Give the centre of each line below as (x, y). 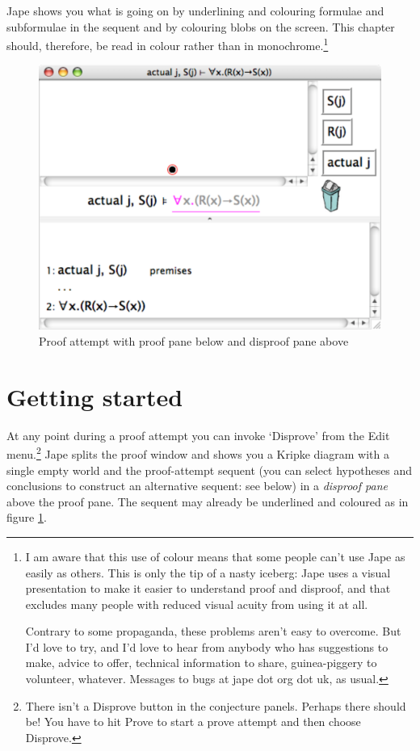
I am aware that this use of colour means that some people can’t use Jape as (215, 556)
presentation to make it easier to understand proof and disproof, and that (208, 588)
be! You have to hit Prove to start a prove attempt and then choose (193, 722)
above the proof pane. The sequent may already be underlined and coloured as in (208, 501)
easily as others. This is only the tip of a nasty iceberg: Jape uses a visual (208, 572)
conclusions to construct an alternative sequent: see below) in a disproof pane (197, 486)
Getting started (95, 396)
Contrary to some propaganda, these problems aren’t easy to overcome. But (213, 631)
